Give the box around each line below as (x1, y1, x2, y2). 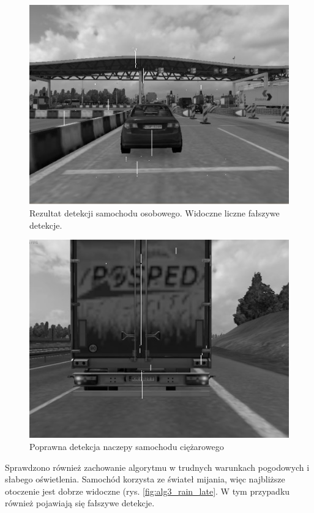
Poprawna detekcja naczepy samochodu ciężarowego (29, 440, 224, 452)
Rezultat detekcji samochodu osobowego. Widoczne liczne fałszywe (29, 206, 280, 219)
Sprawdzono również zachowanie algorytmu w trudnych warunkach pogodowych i (5, 460, 310, 473)
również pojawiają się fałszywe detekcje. (5, 496, 155, 509)
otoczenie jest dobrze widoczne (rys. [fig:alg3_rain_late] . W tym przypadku (5, 484, 290, 497)
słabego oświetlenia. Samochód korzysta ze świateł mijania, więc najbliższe (5, 473, 285, 485)
